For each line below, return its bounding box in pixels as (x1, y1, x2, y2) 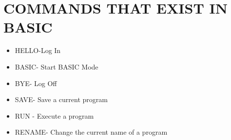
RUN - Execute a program (15, 110, 94, 121)
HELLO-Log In (15, 45, 61, 55)
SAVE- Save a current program (15, 94, 108, 105)
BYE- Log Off (15, 78, 57, 88)
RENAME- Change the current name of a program (15, 127, 168, 137)
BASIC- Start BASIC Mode (15, 61, 98, 71)
